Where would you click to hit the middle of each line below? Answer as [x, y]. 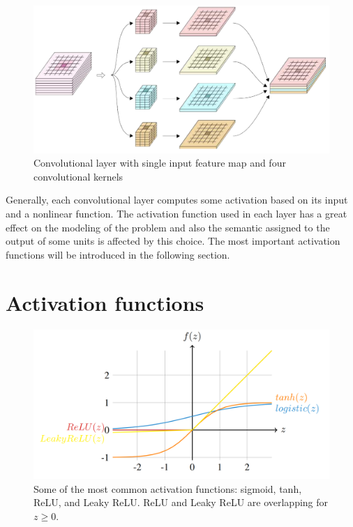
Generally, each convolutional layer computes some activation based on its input [177, 200]
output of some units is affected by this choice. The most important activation [173, 241]
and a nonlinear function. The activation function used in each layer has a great [176, 213]
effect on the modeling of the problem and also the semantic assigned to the [168, 227]
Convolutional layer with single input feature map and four [160, 163]
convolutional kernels [78, 176]
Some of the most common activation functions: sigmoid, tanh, [168, 488]
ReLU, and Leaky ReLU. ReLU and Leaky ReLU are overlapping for [181, 502]
